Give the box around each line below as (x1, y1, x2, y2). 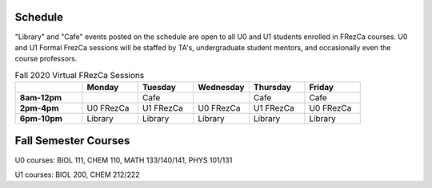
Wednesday (198, 82, 245, 93)
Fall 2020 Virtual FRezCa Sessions (14, 69, 145, 80)
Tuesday (142, 82, 176, 93)
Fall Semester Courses (14, 134, 130, 147)
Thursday (253, 82, 292, 93)
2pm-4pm (19, 103, 59, 114)
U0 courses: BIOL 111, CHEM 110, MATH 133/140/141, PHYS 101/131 (14, 155, 233, 165)
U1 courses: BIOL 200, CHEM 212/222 (14, 170, 140, 179)
